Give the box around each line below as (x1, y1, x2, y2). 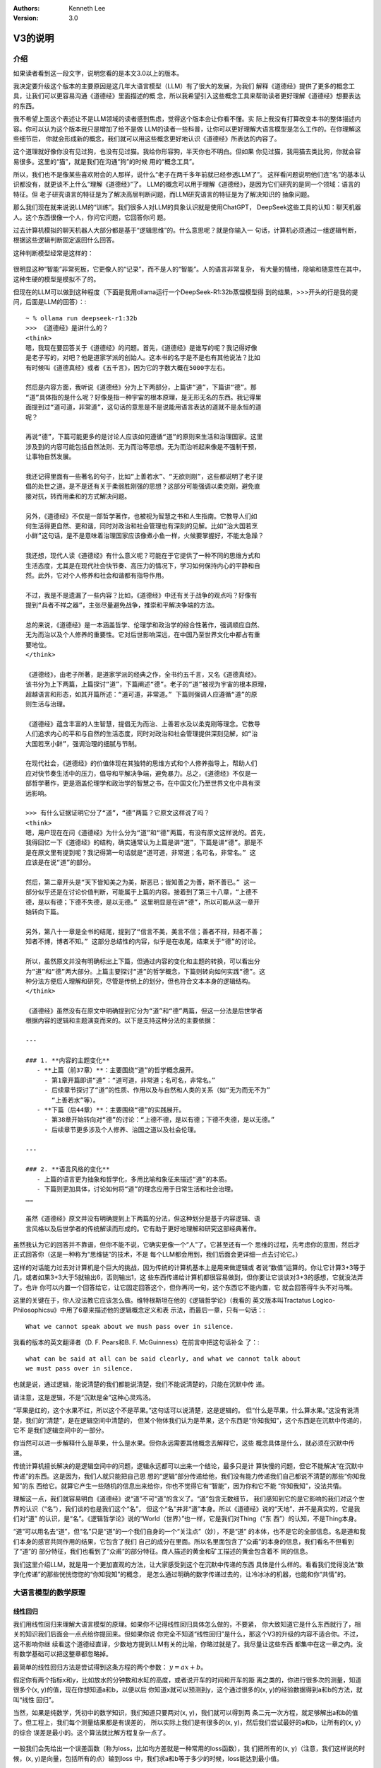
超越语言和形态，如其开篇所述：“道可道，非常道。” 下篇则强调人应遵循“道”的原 (25, 690, 258, 698)
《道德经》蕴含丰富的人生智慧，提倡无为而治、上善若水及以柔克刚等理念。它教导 (25, 720, 260, 728)
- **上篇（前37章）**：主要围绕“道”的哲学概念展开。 (36, 1066, 198, 1074)
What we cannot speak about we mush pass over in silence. (25, 1322, 234, 1330)
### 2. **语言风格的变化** (25, 1165, 110, 1173)
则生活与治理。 (25, 700, 69, 708)
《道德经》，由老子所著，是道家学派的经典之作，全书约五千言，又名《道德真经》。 (25, 670, 260, 678)
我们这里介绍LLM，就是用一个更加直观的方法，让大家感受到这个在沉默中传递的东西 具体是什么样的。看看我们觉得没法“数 (13, 1560, 364, 1569)
